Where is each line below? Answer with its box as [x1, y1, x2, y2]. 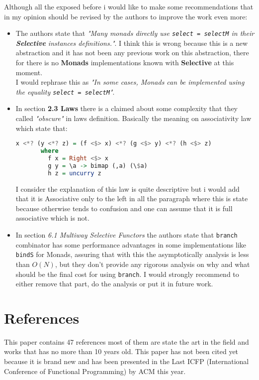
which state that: [15, 123, 68, 133]
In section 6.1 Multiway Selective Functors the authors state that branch [15, 230, 238, 240]
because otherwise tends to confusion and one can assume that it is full [15, 203, 233, 213]
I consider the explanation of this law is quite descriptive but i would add [15, 183, 240, 194]
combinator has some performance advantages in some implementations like [15, 239, 247, 250]
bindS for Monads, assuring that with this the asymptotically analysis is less [15, 249, 249, 259]
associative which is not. [15, 213, 89, 223]
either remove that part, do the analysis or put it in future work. [15, 278, 213, 289]
